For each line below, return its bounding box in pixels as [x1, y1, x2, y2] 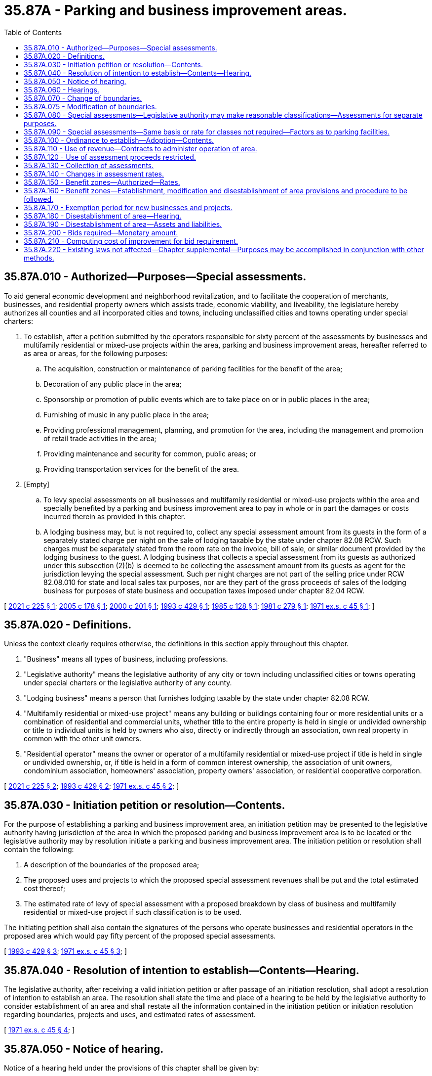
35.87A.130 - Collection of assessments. [24, 161, 154, 170]
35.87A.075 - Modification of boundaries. [24, 102, 157, 111]
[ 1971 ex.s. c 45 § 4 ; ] [4, 1026, 75, 1034]
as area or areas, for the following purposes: [24, 349, 168, 358]
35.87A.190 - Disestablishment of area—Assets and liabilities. [24, 220, 222, 228]
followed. [24, 194, 54, 203]
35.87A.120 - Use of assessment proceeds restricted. [24, 152, 196, 161]
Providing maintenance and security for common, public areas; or [43, 449, 257, 458]
